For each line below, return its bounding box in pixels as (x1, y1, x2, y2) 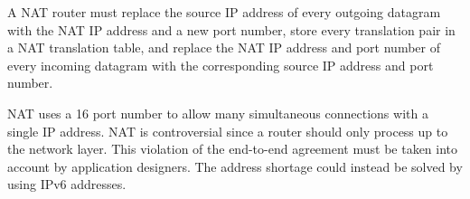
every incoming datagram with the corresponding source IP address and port (7, 55, 434, 74)
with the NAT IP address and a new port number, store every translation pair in (7, 20, 456, 39)
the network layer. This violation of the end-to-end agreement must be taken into (7, 139, 458, 158)
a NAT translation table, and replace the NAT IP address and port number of (7, 38, 440, 57)
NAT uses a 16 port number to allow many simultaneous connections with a (7, 103, 428, 122)
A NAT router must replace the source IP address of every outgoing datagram (7, 3, 441, 21)
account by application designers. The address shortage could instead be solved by (7, 156, 463, 175)
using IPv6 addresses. (7, 175, 127, 194)
